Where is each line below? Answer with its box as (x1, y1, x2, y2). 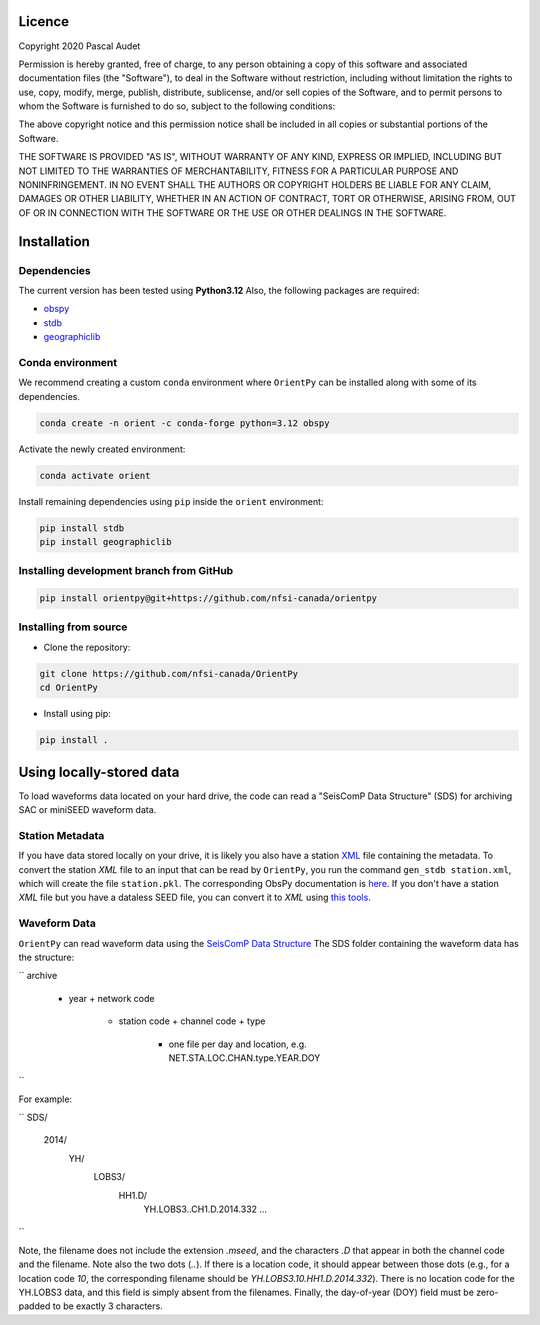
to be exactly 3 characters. (52, 1300, 164, 1312)
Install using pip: (43, 708, 112, 720)
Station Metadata (18, 828, 105, 842)
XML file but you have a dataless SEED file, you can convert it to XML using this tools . (18, 891, 372, 904)
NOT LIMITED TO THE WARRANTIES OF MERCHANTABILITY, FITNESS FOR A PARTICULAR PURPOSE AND (18, 165, 459, 177)
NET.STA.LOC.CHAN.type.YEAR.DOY (168, 1051, 321, 1064)
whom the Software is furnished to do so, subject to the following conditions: (18, 100, 336, 112)
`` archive (18, 970, 58, 982)
